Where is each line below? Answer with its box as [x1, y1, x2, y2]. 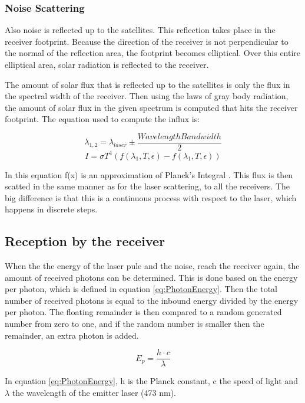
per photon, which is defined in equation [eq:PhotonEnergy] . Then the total [5, 283, 278, 295]
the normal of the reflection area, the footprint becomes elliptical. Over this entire [5, 47, 301, 59]
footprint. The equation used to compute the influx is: [5, 113, 200, 125]
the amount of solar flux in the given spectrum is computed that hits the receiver [5, 101, 298, 113]
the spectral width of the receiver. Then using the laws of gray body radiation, [5, 90, 289, 102]
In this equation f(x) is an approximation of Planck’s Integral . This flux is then [5, 168, 293, 181]
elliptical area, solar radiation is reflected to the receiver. [5, 58, 209, 70]
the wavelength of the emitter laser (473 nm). [12, 386, 177, 398]
